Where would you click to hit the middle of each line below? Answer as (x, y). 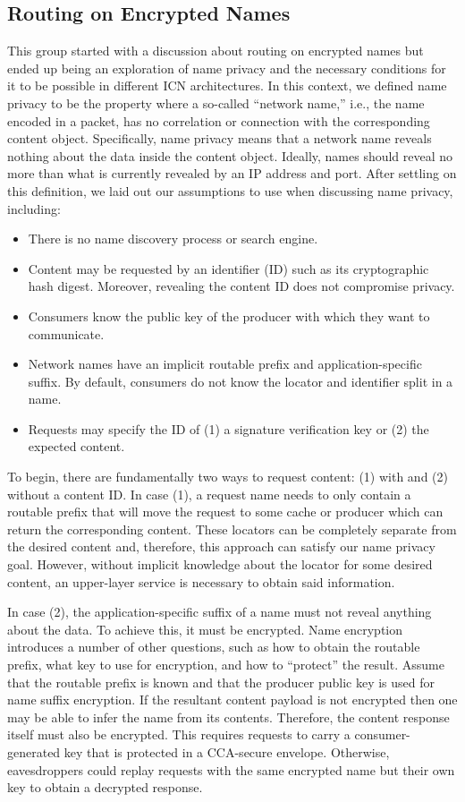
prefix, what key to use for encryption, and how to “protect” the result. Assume (226, 665)
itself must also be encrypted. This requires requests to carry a (179, 734)
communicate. (66, 333)
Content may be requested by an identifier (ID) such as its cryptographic (228, 268)
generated (34, 751)
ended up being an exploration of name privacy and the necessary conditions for (227, 68)
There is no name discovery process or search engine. (173, 239)
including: (34, 208)
